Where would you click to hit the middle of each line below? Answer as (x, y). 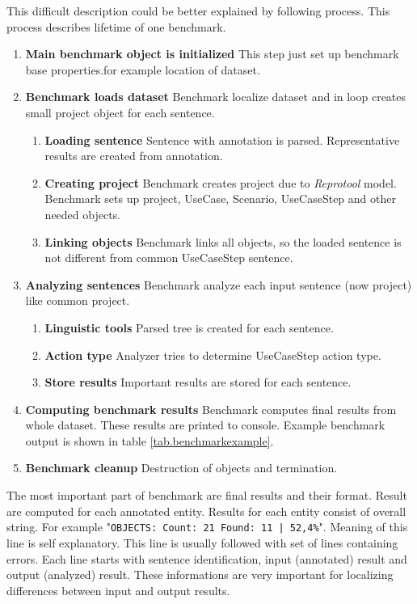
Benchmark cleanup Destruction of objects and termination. (181, 468)
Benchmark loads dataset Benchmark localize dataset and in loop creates (216, 97)
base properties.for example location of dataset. (143, 69)
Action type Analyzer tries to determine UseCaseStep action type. (213, 355)
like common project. (78, 300)
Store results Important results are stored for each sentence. (198, 382)
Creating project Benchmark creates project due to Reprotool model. (221, 182)
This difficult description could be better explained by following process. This (198, 11)
